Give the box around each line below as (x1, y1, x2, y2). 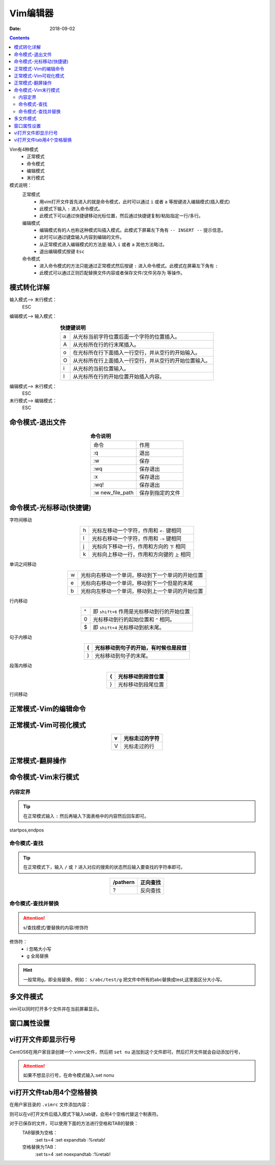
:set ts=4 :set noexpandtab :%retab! (35, 1151, 111, 1157)
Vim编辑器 (9, 8, 54, 19)
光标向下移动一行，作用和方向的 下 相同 (92, 543, 186, 550)
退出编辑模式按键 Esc (39, 248, 85, 255)
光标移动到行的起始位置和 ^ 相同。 (93, 616, 175, 623)
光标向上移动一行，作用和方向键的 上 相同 (92, 551, 191, 558)
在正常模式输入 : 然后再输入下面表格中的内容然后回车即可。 (23, 813, 149, 819)
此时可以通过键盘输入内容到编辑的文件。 (39, 234, 124, 240)
